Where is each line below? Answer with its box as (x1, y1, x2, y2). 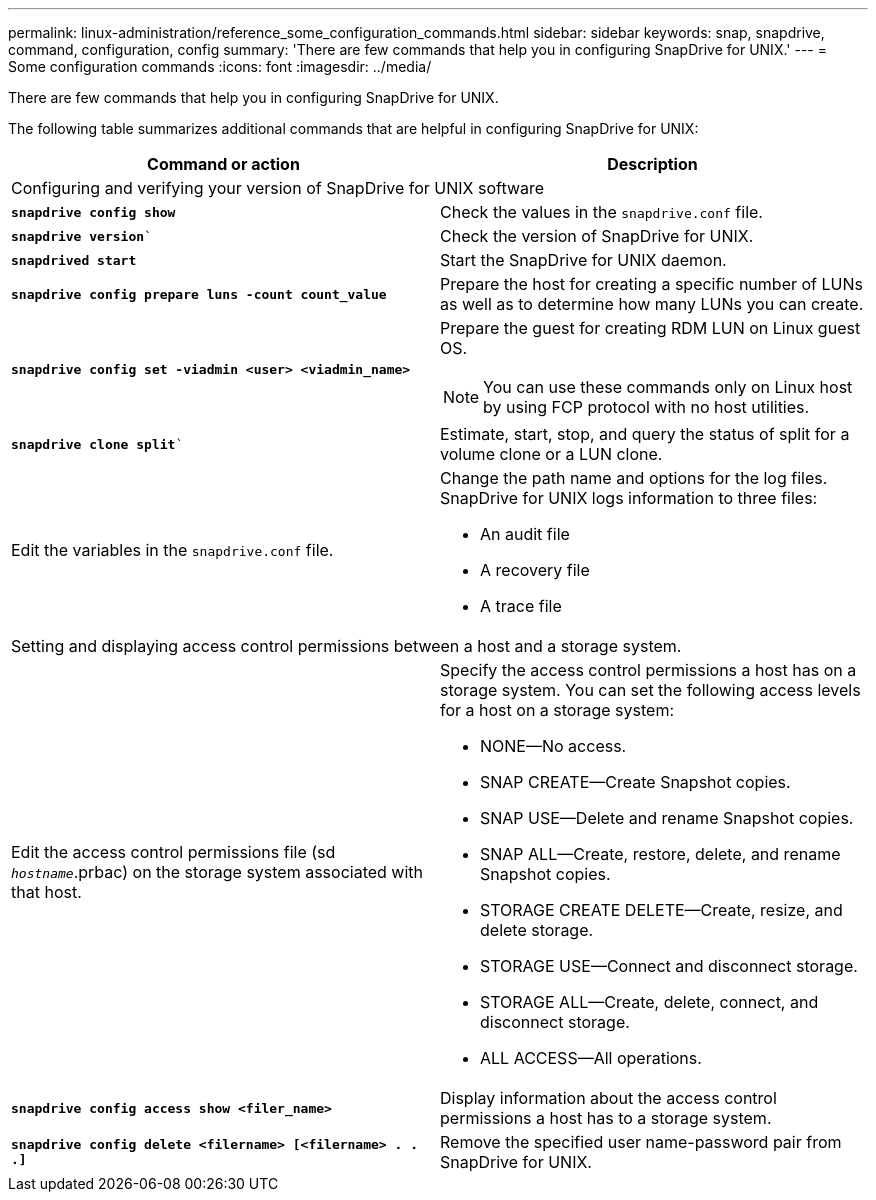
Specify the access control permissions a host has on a (440, 660, 857, 680)
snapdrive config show (11, 204, 176, 220)
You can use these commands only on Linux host (483, 377, 853, 397)
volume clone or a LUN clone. (440, 444, 663, 464)
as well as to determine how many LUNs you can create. (440, 294, 864, 314)
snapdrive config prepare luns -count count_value (11, 286, 387, 302)
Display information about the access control (440, 1088, 777, 1108)
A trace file (480, 596, 562, 616)
